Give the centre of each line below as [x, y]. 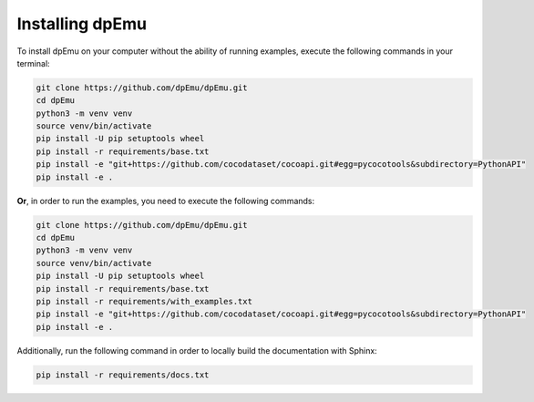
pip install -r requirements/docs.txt [123, 375]
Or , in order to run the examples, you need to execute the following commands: [166, 201]
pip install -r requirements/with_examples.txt [144, 301]
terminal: [33, 63]
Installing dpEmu [82, 24]
